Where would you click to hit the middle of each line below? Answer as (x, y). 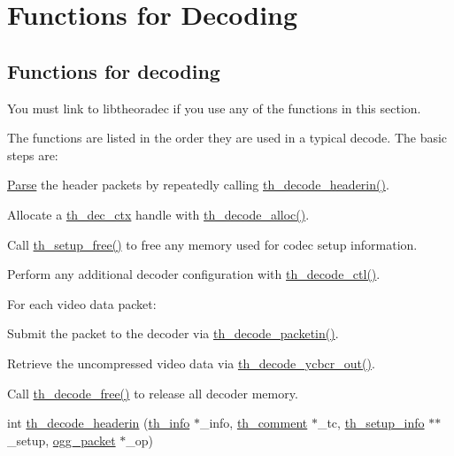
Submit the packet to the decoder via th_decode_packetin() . (173, 333)
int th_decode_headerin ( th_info (99, 423)
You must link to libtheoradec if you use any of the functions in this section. (214, 108)
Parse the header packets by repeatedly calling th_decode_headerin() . (198, 185)
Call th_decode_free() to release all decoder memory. (153, 393)
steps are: (33, 155)
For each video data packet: (82, 303)
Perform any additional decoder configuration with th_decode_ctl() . (194, 274)
